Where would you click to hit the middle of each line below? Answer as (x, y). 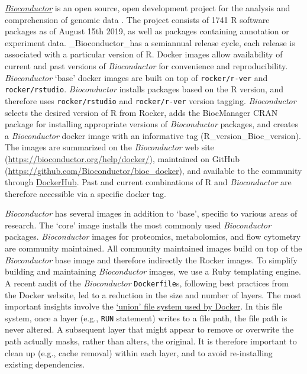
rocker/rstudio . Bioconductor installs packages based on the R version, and (144, 89)
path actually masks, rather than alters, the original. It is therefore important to (151, 341)
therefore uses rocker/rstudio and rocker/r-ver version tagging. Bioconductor (151, 100)
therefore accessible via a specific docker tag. (85, 193)
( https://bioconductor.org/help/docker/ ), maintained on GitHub (122, 158)
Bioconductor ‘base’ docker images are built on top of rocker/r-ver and (136, 77)
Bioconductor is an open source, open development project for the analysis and (148, 8)
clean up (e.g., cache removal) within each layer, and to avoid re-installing (139, 352)
